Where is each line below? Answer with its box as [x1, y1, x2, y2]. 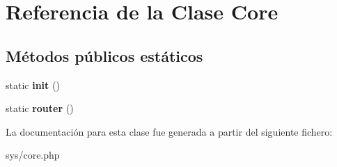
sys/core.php [6, 148, 60, 162]
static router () [6, 101, 74, 116]
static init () [6, 77, 60, 92]
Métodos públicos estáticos [6, 45, 203, 66]
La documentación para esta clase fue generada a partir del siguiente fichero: [6, 124, 333, 138]
